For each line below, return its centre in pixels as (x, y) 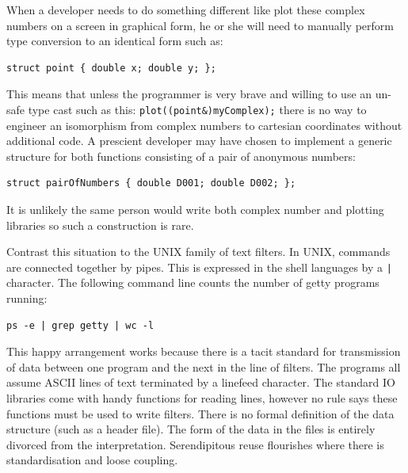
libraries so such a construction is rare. (100, 225)
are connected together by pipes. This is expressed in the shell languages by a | (199, 267)
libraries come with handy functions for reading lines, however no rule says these (202, 398)
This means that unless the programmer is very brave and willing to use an (189, 94)
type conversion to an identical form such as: (115, 41)
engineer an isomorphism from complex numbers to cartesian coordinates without (204, 125)
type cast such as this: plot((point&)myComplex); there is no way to (197, 109)
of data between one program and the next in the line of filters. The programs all (204, 366)
